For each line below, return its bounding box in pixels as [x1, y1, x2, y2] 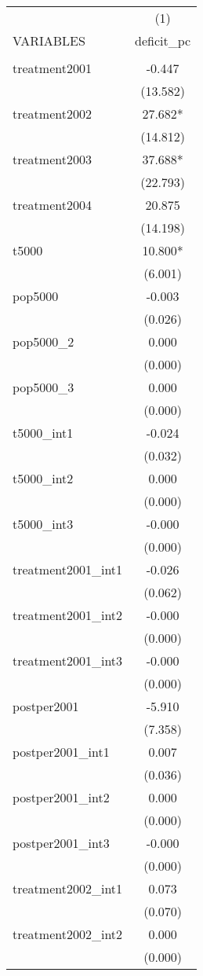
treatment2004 [13, 196, 92, 214]
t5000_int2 [13, 469, 74, 487]
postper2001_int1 [13, 743, 110, 761]
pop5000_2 [13, 332, 74, 350]
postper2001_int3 [13, 834, 110, 852]
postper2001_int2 [13, 788, 110, 806]
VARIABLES [13, 31, 85, 50]
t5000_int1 [13, 424, 74, 442]
